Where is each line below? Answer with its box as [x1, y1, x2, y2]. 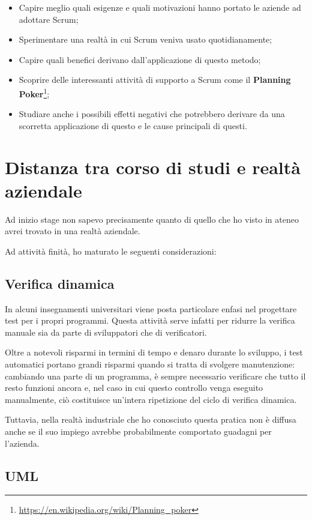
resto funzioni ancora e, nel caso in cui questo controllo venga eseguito [5, 381, 263, 394]
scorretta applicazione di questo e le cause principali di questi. [19, 119, 247, 132]
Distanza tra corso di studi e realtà [5, 154, 301, 179]
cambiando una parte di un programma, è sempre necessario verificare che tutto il [5, 369, 306, 382]
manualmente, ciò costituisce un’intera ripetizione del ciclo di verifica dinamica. [5, 393, 297, 405]
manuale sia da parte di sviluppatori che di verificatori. [5, 325, 207, 338]
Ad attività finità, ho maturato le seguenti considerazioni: [5, 244, 217, 257]
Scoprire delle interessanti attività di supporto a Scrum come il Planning [19, 73, 291, 86]
